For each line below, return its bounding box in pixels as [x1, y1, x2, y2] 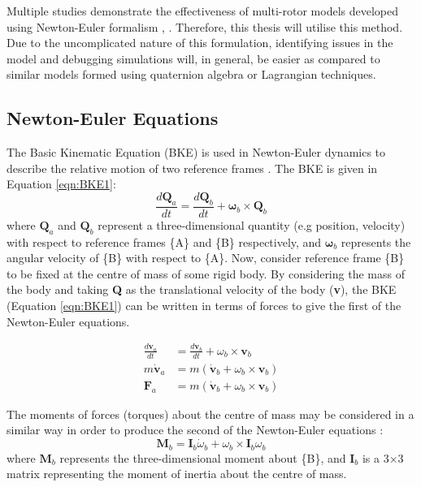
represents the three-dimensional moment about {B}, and [59, 449, 346, 466]
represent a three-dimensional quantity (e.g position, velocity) [98, 216, 406, 233]
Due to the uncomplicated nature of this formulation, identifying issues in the [7, 34, 393, 51]
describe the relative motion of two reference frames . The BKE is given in [7, 159, 378, 176]
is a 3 [362, 449, 389, 466]
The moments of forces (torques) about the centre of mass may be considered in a [7, 405, 414, 422]
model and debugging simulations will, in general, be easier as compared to [7, 50, 380, 67]
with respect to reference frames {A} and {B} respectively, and [7, 233, 322, 250]
